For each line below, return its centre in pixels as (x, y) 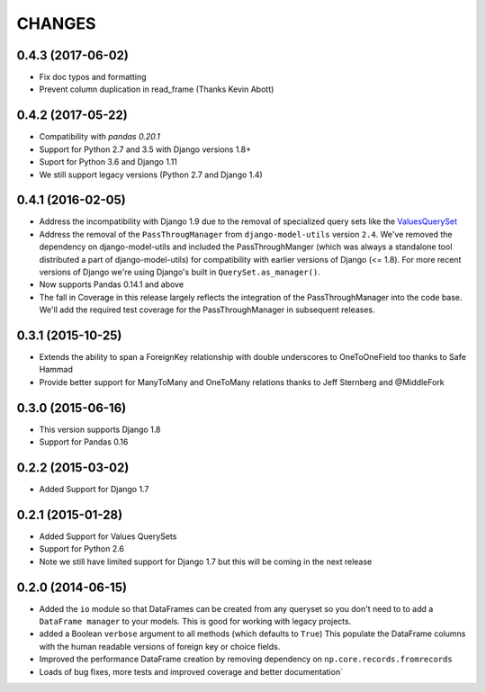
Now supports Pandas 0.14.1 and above (112, 284)
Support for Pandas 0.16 (84, 442)
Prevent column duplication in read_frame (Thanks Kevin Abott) (157, 89)
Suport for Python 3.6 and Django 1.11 (108, 162)
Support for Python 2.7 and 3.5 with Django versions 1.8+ (145, 149)
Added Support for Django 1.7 (94, 490)
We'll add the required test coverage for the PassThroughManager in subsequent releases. (207, 310)
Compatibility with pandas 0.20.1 (100, 137)
